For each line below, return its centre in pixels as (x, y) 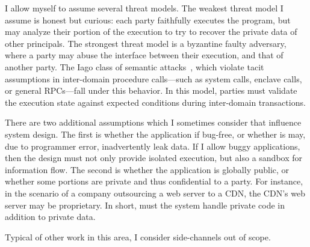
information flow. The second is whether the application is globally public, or (147, 169)
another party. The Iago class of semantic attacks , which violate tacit (135, 66)
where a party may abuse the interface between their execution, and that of (144, 55)
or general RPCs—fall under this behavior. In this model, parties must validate (151, 90)
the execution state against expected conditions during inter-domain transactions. (155, 102)
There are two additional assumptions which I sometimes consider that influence (153, 122)
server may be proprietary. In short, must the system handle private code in (145, 205)
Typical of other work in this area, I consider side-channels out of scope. (138, 236)
